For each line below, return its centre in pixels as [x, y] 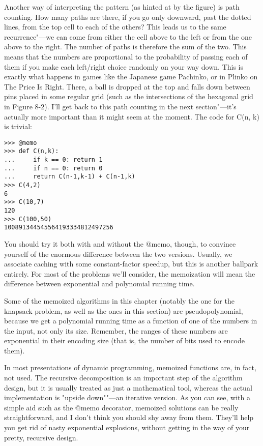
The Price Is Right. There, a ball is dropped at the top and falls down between [127, 86]
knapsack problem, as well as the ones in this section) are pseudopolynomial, [124, 310]
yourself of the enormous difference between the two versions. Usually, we [118, 254]
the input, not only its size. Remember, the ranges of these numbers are [116, 330]
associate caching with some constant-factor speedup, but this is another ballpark [131, 264]
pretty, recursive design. [41, 437]
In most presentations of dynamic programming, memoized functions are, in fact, [130, 367]
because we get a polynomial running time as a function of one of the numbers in [131, 321]
